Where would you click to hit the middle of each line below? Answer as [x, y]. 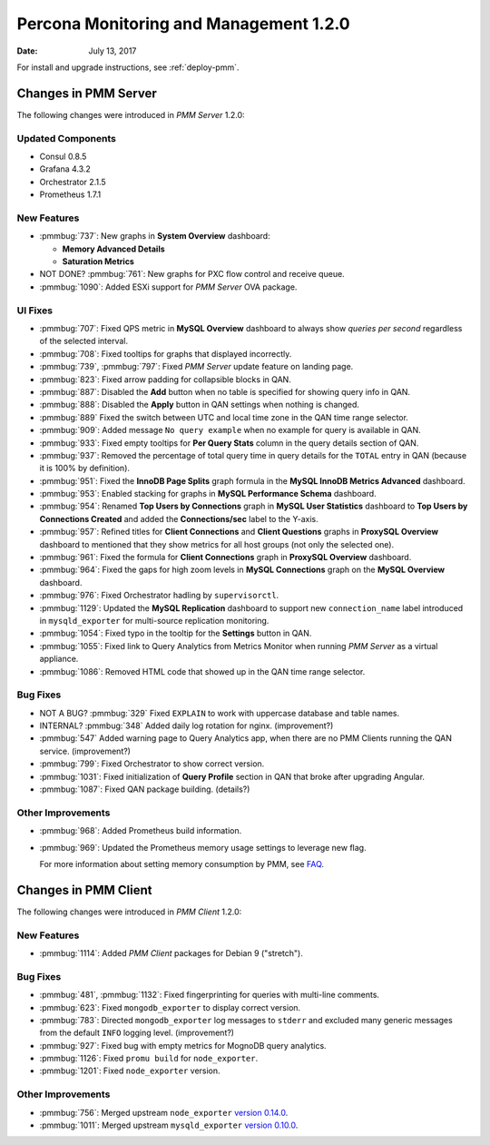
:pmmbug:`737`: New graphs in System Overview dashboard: [155, 236]
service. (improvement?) [85, 751]
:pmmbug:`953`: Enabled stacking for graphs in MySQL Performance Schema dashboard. [208, 494]
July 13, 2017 [113, 51]
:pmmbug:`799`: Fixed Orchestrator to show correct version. [152, 764]
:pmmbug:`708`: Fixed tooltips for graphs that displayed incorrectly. [166, 353]
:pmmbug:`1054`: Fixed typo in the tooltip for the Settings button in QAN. [176, 633]
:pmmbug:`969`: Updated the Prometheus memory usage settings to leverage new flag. [203, 847]
